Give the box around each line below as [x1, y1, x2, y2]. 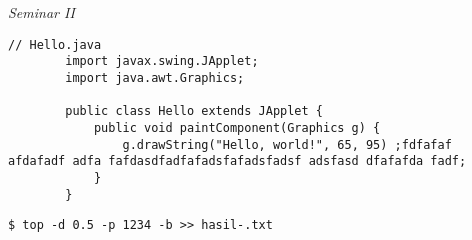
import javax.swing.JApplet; [65, 54, 259, 69]
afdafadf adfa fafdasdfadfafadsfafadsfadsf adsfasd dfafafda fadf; [8, 154, 467, 169]
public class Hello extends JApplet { [65, 104, 323, 119]
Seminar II [8, 2, 75, 22]
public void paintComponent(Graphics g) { [93, 120, 381, 135]
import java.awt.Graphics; [65, 70, 245, 85]
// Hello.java [8, 37, 102, 52]
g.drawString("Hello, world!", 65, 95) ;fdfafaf [122, 137, 452, 152]
